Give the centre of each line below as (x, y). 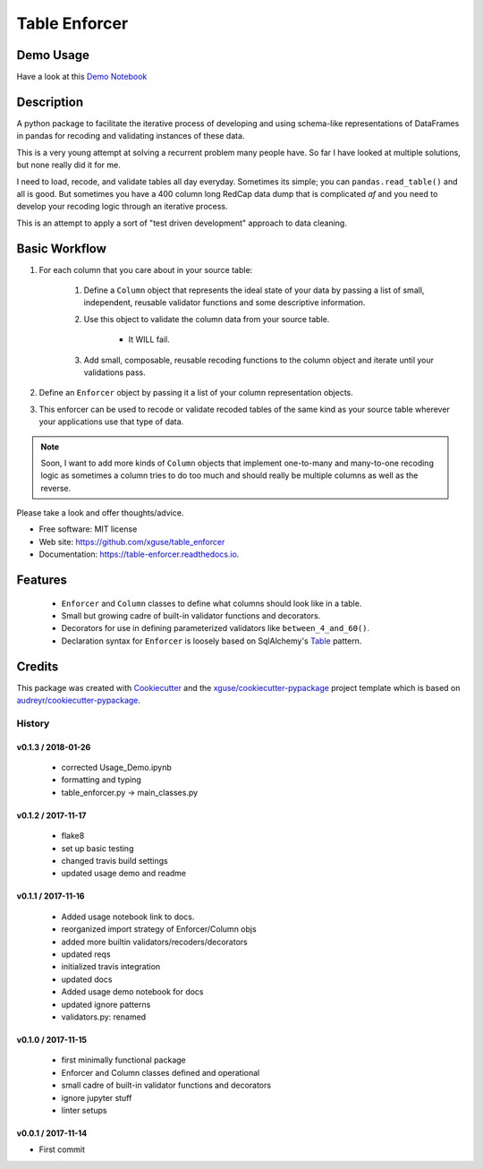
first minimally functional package (124, 1060)
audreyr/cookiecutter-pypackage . (79, 700)
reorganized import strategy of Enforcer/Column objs (159, 929)
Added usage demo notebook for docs (133, 992)
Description (50, 102)
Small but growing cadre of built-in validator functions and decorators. (191, 616)
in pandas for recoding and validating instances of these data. (131, 136)
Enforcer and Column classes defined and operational (161, 1072)
